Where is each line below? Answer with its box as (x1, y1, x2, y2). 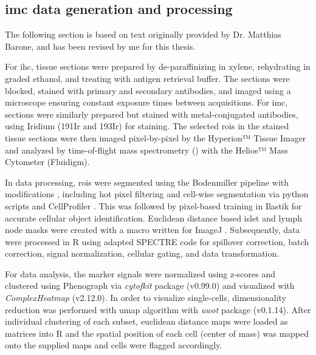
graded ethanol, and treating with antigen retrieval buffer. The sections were (5, 72, 290, 84)
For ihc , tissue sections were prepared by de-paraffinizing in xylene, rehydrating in (5, 60, 311, 73)
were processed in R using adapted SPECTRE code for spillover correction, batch (5, 235, 309, 248)
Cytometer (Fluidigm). (5, 155, 90, 168)
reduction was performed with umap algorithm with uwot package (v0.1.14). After (5, 303, 311, 316)
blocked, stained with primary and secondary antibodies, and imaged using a (5, 84, 291, 96)
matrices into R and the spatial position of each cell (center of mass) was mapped (5, 326, 309, 339)
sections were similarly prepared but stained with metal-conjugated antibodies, (5, 107, 298, 120)
